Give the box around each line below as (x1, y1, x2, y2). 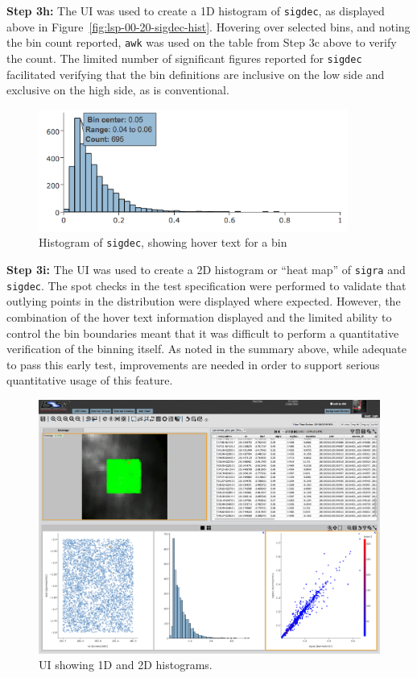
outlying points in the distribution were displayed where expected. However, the (6, 293, 401, 310)
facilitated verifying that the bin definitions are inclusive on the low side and (6, 65, 385, 82)
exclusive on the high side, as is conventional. (6, 81, 229, 98)
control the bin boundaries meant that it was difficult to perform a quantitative (6, 324, 399, 341)
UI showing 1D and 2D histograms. (39, 656, 213, 673)
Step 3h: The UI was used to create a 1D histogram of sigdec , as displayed (6, 2, 385, 19)
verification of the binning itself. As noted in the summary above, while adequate (6, 340, 407, 357)
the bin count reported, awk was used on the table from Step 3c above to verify (6, 34, 397, 51)
